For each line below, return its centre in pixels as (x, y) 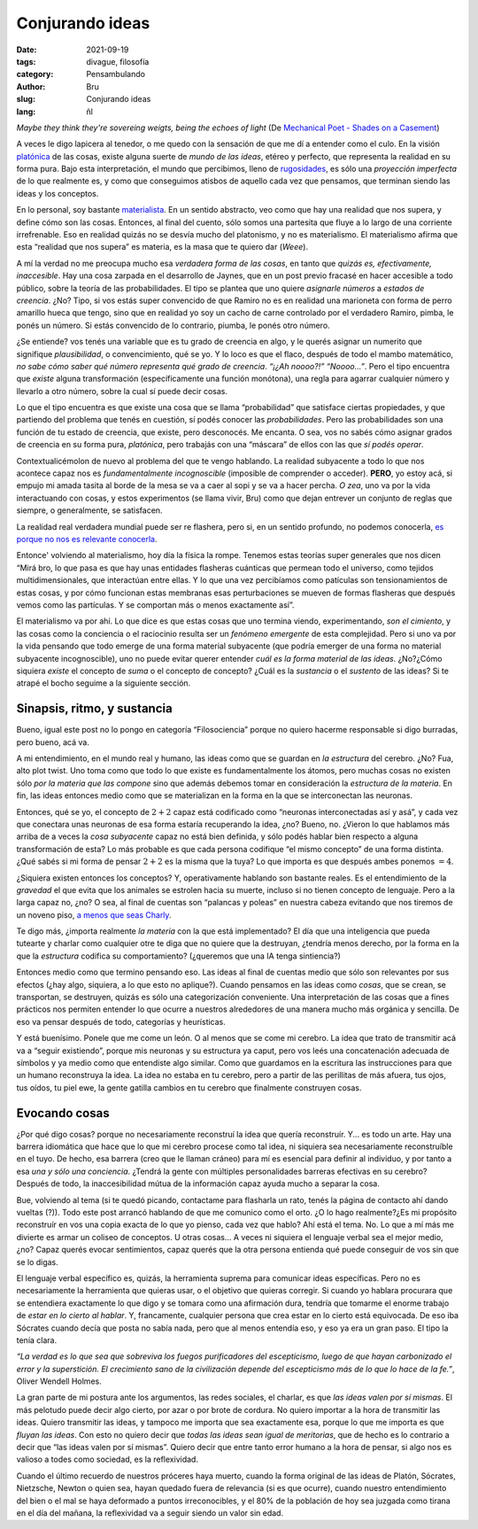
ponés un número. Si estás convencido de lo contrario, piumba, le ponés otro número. (173, 325)
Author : (31, 86)
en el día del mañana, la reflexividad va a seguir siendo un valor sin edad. (150, 1513)
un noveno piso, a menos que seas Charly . (94, 915)
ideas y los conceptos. (58, 193)
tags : (26, 61)
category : (35, 74)
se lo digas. (38, 1261)
